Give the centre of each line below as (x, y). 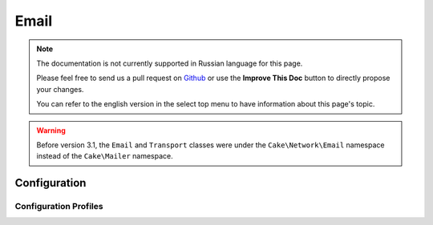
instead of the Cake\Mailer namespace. (105, 156)
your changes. (60, 89)
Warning (51, 130)
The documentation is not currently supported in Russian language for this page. (170, 63)
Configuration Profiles (59, 207)
